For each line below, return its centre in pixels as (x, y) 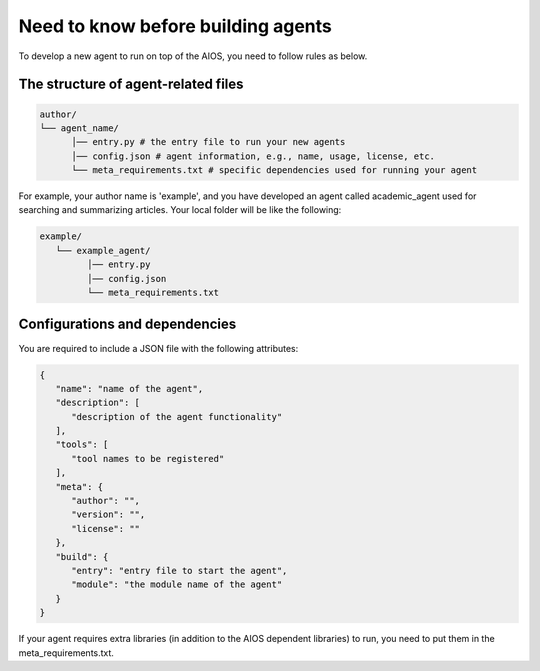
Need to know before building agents (175, 26)
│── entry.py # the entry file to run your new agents (208, 142)
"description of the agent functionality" (177, 416)
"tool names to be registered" (148, 458)
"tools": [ (82, 444)
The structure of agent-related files (131, 84)
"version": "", (108, 514)
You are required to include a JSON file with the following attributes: (158, 348)
